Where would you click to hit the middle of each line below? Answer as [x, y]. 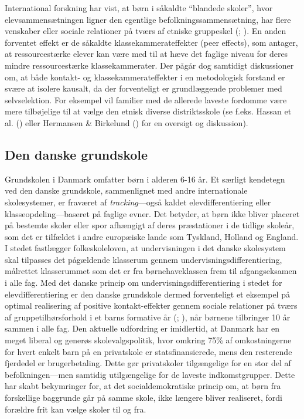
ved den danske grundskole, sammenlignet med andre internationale [126, 190]
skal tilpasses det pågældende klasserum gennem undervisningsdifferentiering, [144, 259]
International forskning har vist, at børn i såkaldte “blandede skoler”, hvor [139, 8]
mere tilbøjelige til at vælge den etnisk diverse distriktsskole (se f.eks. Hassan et [148, 111]
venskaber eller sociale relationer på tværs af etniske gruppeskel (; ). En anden [146, 31]
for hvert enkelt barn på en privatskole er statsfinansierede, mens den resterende [148, 351]
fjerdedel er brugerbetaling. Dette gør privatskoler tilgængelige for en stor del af [148, 363]
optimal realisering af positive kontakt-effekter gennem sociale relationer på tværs [151, 305]
